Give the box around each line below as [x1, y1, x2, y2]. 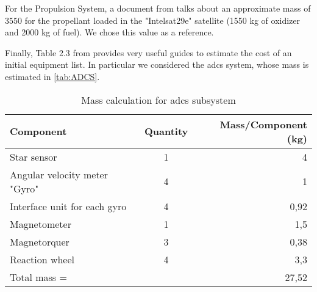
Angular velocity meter [10, 167, 108, 181]
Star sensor [10, 149, 57, 164]
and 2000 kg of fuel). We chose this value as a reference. [5, 26, 214, 38]
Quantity [144, 124, 188, 139]
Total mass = [10, 269, 67, 284]
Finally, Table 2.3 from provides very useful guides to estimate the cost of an [5, 46, 292, 59]
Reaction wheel [10, 252, 74, 266]
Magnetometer [10, 216, 71, 231]
